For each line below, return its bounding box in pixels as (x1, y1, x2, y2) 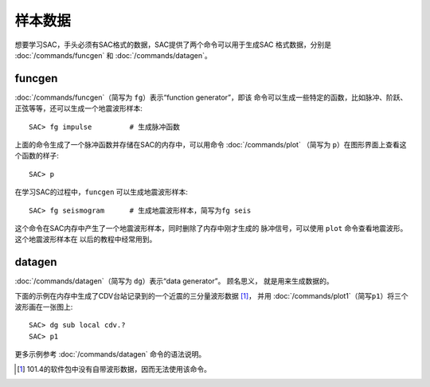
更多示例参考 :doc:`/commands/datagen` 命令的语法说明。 (14, 350, 206, 359)
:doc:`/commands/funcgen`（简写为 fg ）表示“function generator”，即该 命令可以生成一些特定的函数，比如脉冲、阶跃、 (14, 92, 408, 102)
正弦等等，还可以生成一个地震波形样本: (14, 104, 143, 113)
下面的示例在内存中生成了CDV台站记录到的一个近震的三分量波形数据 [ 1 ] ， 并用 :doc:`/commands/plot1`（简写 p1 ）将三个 (14, 291, 408, 300)
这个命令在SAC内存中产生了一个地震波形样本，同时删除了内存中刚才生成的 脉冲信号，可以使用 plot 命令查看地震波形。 (14, 223, 408, 233)
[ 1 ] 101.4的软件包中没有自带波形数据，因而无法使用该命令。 (17, 364, 211, 373)
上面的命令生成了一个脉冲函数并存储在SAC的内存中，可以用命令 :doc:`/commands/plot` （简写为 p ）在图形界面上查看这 (14, 140, 407, 150)
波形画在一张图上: (14, 303, 73, 312)
